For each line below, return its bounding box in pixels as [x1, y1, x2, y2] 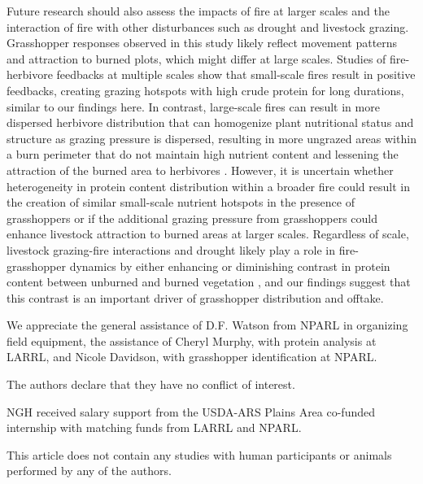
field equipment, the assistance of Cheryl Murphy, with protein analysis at [7, 332, 377, 349]
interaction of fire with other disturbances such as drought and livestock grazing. [7, 18, 409, 35]
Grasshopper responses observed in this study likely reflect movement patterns [7, 34, 398, 51]
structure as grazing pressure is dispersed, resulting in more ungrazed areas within [7, 129, 416, 146]
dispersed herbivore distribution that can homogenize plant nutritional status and [7, 114, 414, 131]
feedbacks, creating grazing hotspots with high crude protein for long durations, [7, 81, 404, 98]
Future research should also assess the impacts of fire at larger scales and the [7, 2, 390, 19]
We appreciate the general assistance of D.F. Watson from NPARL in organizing [7, 316, 408, 334]
